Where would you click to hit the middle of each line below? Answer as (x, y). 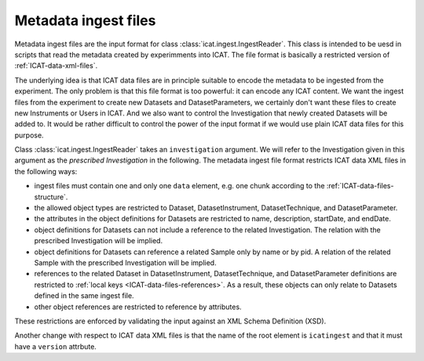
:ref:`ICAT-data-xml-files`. (56, 66)
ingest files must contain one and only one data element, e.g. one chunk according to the (179, 186)
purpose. (29, 135)
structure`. (51, 197)
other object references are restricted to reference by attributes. (138, 307)
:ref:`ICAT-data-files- (360, 186)
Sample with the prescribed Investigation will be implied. (125, 262)
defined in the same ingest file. (84, 296)
